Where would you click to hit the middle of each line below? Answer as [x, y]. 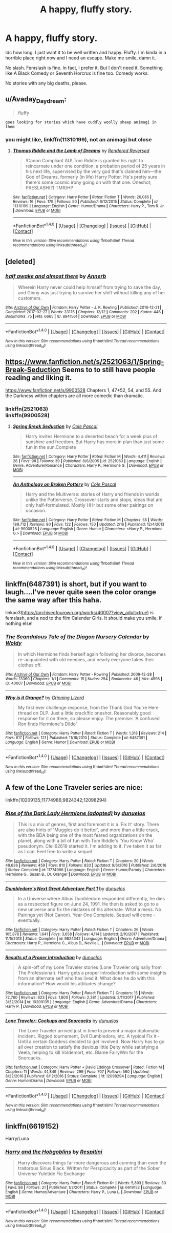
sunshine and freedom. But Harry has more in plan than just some [95, 442]
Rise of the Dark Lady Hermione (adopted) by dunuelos [76, 813]
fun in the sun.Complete [51, 447]
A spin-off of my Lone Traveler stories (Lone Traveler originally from [90, 967]
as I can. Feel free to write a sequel [55, 852]
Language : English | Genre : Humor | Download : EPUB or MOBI [60, 742]
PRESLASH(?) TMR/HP [49, 188]
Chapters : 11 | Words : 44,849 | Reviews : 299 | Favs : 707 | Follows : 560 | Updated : [78, 1072]
